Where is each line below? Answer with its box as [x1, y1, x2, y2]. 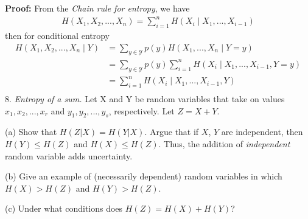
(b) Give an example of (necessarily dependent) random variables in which [5, 170, 282, 182]
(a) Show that [5, 125, 57, 138]
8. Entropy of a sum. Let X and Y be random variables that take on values [5, 92, 285, 105]
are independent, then [221, 125, 303, 138]
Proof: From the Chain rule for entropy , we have [5, 2, 190, 14]
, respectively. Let [108, 104, 175, 117]
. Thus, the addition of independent [158, 137, 290, 150]
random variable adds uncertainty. [5, 149, 133, 162]
